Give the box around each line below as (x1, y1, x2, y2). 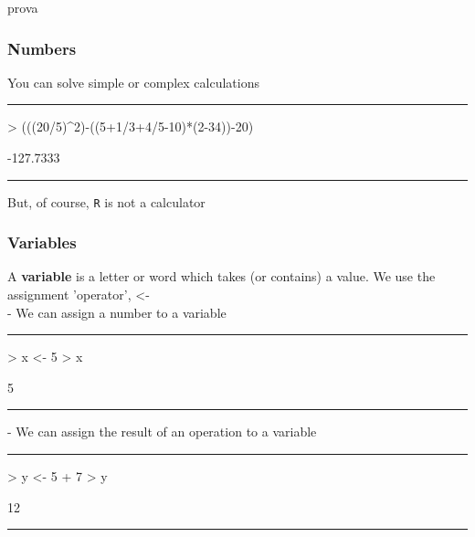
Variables (7, 231, 77, 254)
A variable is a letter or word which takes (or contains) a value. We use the (7, 267, 436, 286)
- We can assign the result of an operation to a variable (7, 422, 317, 441)
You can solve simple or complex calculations (7, 72, 259, 91)
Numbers (7, 37, 77, 59)
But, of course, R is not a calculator (7, 192, 206, 211)
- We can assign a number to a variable (7, 302, 227, 321)
